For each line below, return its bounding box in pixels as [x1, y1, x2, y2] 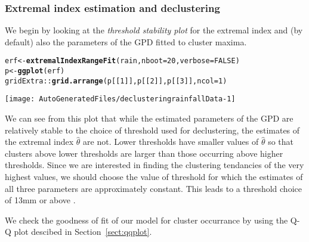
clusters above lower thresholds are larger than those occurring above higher [5, 147, 283, 159]
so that [268, 135, 294, 148]
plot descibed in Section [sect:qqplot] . [14, 225, 152, 238]
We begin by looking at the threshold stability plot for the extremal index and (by [5, 24, 303, 36]
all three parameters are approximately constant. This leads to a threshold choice [5, 182, 302, 194]
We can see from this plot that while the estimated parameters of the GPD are [5, 112, 293, 125]
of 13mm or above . [5, 194, 76, 206]
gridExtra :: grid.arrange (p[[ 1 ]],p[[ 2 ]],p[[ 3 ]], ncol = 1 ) [5, 76, 227, 85]
